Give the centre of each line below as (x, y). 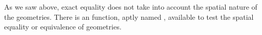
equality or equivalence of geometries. (63, 27)
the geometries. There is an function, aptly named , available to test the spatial (129, 16)
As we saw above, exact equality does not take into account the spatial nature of (131, 7)
